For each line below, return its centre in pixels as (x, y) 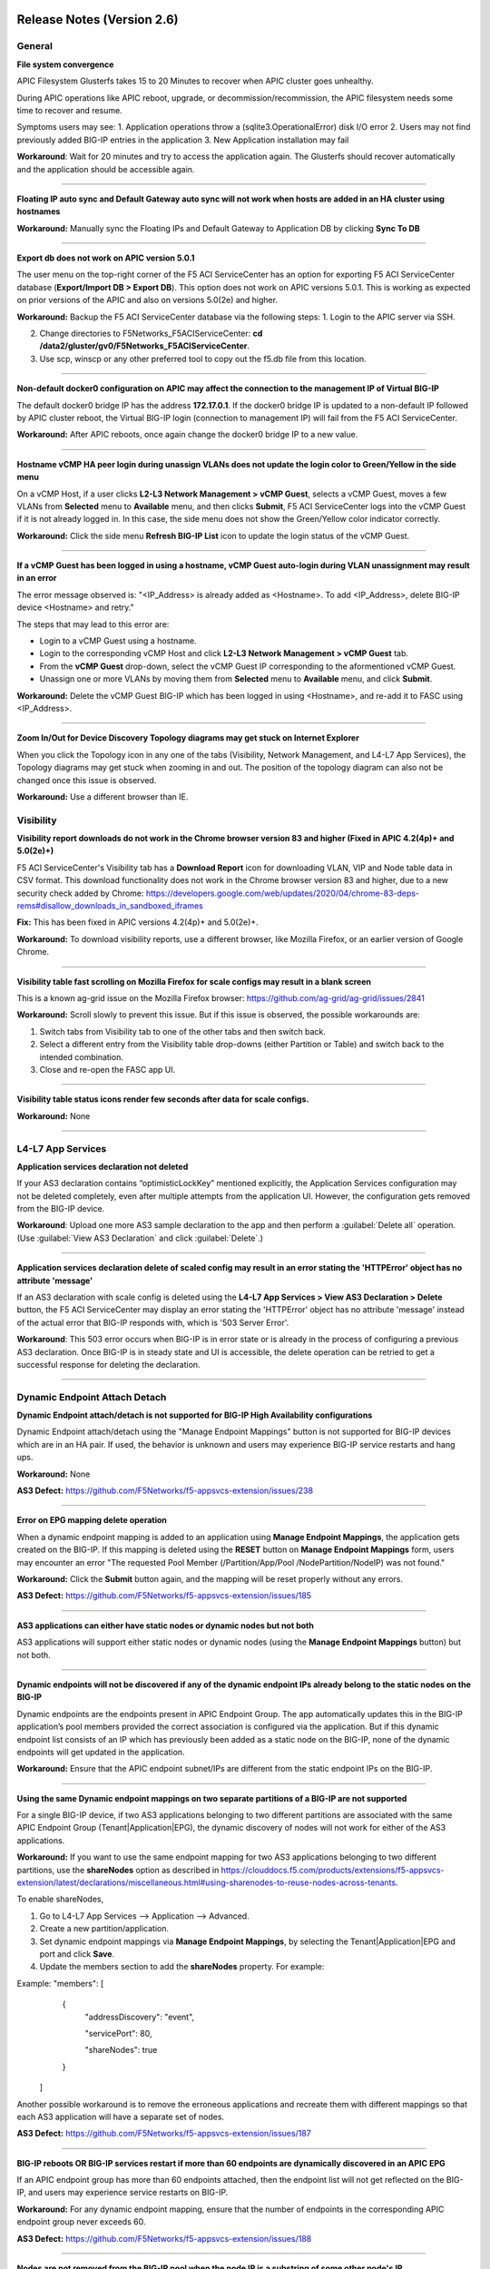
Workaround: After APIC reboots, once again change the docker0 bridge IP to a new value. (187, 435)
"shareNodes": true (121, 2050)
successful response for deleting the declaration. (108, 1364)
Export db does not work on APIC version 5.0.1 (106, 258)
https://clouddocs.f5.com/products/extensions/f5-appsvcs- (333, 1870)
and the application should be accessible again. (106, 169)
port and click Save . (77, 1954)
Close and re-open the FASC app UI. (108, 1069)
